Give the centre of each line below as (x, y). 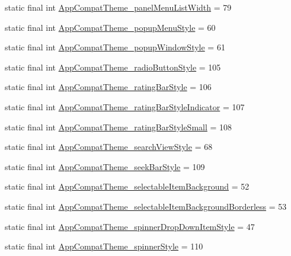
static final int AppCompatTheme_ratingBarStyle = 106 (108, 87)
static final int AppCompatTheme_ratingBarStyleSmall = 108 (119, 127)
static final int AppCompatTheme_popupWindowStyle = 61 (115, 47)
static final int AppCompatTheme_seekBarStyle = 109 (105, 166)
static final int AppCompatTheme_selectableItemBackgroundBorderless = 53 (146, 206)
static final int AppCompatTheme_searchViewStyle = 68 (109, 147)
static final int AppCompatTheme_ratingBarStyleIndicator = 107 (125, 106)
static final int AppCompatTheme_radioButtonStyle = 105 (113, 67)
